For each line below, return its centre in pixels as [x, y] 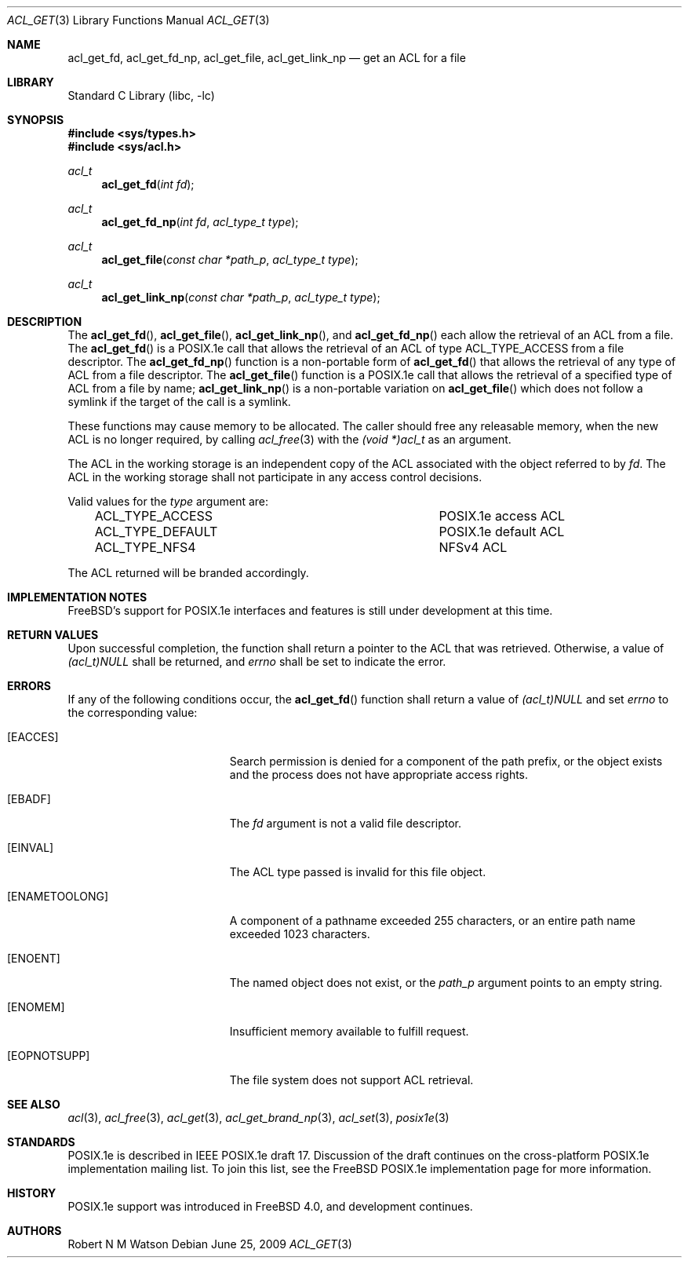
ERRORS [29, 686]
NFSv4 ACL [473, 547]
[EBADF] [29, 799]
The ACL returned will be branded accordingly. [188, 573]
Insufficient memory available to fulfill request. [349, 1031]
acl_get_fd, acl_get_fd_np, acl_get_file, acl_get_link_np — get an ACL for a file [267, 58]
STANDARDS [41, 1142]
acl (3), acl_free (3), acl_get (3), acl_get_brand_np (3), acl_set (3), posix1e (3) [258, 1118]
